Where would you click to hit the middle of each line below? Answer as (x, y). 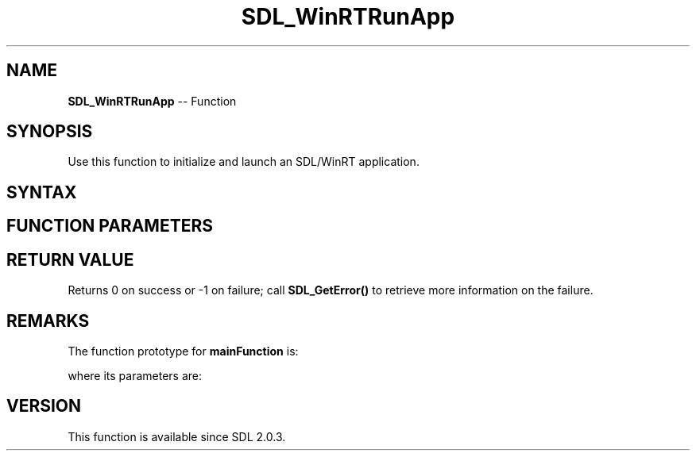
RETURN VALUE (70, 259)
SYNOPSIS (50, 132)
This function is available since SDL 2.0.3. (177, 436)
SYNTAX (42, 192)
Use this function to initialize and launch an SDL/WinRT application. (244, 162)
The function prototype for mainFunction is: (183, 351)
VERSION (44, 406)
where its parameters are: (135, 375)
